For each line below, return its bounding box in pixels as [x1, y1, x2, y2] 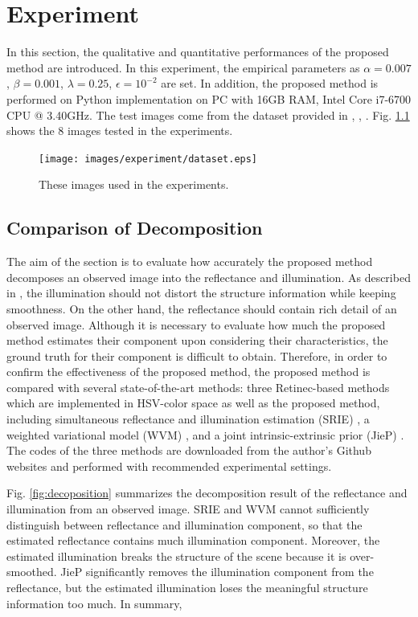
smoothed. [6, 563, 57, 580]
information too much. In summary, [6, 595, 182, 611]
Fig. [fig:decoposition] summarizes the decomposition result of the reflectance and [6, 484, 408, 501]
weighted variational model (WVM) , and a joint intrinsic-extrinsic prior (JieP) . [6, 426, 404, 443]
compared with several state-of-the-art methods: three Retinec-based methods [6, 378, 390, 395]
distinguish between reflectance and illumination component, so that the [6, 516, 363, 533]
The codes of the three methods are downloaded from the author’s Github [6, 442, 371, 459]
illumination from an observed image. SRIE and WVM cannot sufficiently [6, 501, 370, 517]
